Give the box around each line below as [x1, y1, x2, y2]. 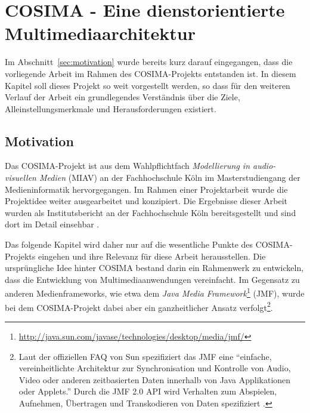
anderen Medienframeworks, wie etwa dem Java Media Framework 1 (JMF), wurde [5, 285, 305, 300]
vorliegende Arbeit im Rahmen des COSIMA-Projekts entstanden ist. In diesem [5, 67, 296, 79]
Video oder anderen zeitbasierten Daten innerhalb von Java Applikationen [18, 373, 291, 386]
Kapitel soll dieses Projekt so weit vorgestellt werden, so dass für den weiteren [5, 79, 290, 91]
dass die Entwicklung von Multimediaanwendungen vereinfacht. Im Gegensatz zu [5, 273, 300, 285]
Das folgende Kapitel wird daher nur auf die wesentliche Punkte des [5, 238, 253, 251]
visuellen [5, 171, 36, 184]
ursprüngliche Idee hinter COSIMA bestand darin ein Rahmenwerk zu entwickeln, [5, 261, 304, 274]
